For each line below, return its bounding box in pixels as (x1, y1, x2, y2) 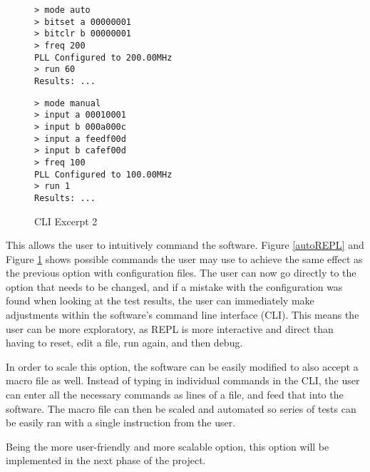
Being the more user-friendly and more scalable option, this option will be (6, 438, 329, 453)
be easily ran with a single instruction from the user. (6, 415, 236, 430)
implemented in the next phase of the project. (6, 453, 206, 468)
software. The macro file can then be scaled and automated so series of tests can (6, 401, 356, 416)
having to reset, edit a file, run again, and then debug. (6, 335, 243, 350)
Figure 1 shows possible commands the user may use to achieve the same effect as (6, 251, 363, 266)
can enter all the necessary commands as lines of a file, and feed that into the (6, 387, 344, 402)
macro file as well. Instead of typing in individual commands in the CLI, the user (6, 373, 360, 388)
